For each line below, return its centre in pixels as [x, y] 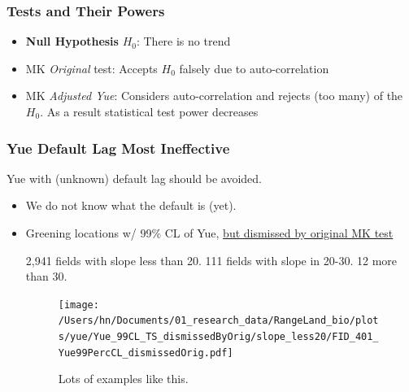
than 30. [46, 276]
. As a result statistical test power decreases [149, 111]
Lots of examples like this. [123, 379]
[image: [78, 305]
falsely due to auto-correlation [254, 68]
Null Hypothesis [72, 41]
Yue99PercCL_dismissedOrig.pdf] [146, 353]
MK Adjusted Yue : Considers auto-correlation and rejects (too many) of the [214, 96]
